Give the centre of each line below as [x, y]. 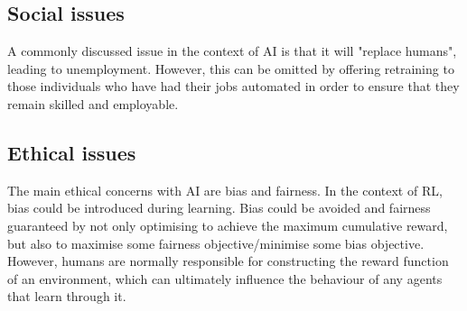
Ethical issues [72, 152]
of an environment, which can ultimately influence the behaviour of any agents [225, 278]
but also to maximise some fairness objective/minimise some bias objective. [216, 243]
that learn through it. [67, 296]
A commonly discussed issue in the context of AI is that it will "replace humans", [232, 51]
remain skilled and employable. [93, 103]
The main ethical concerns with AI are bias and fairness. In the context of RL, [225, 190]
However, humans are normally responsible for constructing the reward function [228, 261]
